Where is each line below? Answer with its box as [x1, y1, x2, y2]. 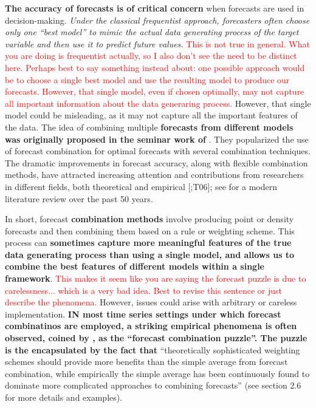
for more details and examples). [5, 391, 123, 403]
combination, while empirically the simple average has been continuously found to [5, 367, 310, 379]
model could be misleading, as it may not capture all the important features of [5, 109, 298, 121]
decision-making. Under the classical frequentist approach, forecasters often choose [5, 13, 310, 26]
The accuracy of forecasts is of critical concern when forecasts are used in [5, 2, 304, 14]
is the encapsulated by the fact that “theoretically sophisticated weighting [5, 343, 300, 356]
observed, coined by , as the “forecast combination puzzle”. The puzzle [5, 331, 307, 344]
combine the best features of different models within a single [5, 260, 264, 273]
